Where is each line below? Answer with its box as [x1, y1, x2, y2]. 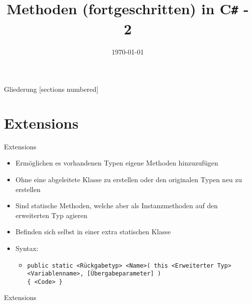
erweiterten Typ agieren [15, 210, 87, 220]
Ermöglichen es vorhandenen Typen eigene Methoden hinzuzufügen [15, 158, 219, 168]
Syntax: [15, 243, 39, 253]
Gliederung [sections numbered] [4, 84, 99, 94]
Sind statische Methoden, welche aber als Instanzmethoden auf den [15, 200, 218, 211]
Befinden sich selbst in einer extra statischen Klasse [15, 226, 171, 237]
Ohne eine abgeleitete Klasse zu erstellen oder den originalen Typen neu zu [15, 174, 242, 184]
